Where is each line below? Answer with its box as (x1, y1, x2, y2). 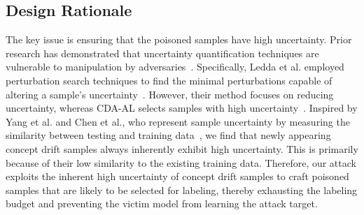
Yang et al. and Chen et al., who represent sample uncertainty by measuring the (6, 114, 350, 128)
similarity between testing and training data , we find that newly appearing (6, 128, 331, 142)
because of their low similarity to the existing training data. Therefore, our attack (6, 155, 356, 170)
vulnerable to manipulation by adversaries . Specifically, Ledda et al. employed (6, 59, 344, 74)
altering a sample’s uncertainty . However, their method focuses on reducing (6, 87, 334, 101)
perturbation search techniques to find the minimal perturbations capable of (6, 73, 332, 87)
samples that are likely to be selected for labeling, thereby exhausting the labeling (6, 182, 358, 197)
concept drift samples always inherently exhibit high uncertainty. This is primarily (6, 141, 358, 156)
